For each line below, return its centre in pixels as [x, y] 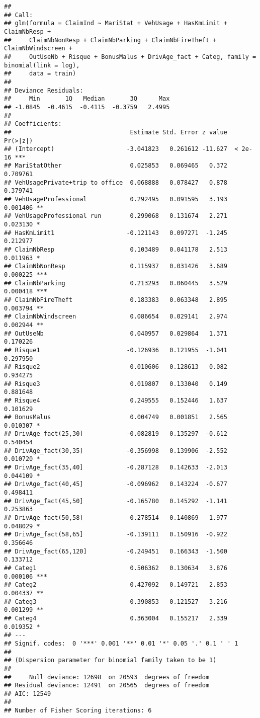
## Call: [19, 15]
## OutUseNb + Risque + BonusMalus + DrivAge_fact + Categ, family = [130, 57]
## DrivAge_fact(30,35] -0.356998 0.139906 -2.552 [116, 451]
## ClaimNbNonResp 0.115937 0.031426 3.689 [116, 266]
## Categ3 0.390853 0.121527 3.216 [116, 602]
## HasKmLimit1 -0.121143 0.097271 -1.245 [116, 233]
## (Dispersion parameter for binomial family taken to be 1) [110, 660]
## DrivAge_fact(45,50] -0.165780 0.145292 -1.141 [116, 501]
